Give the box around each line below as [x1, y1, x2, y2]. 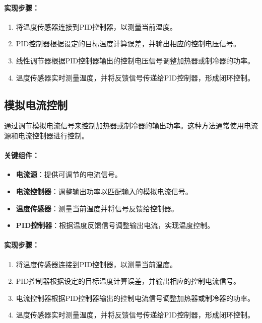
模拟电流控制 [4, 97, 68, 112]
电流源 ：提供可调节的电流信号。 [16, 169, 122, 180]
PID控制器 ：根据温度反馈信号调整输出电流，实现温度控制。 [16, 220, 215, 230]
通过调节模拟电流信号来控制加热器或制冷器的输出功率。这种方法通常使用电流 [4, 120, 258, 131]
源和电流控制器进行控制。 [4, 130, 89, 140]
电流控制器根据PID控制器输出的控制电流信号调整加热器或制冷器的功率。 [16, 292, 255, 303]
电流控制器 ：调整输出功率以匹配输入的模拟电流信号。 [16, 186, 192, 196]
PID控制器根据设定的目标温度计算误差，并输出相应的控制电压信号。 [16, 38, 241, 49]
